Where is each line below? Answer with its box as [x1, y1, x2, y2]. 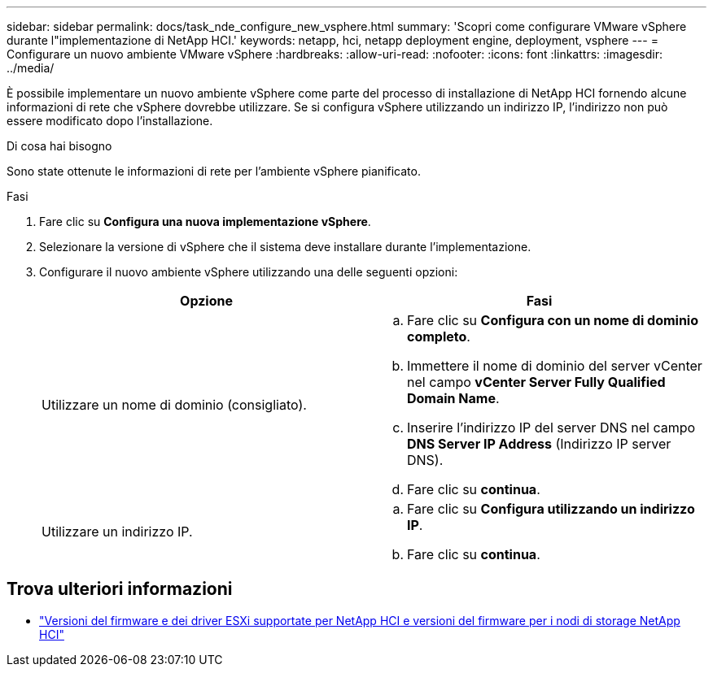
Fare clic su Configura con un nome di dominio [407, 312, 698, 328]
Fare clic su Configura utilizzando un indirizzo [407, 501, 695, 517]
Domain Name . [407, 390, 500, 406]
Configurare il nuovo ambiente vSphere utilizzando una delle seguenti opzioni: [39, 265, 458, 279]
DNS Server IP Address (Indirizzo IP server [407, 436, 671, 452]
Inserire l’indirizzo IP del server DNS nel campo [407, 419, 696, 436]
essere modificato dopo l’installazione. [7, 114, 213, 128]
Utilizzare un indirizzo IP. [42, 523, 193, 540]
